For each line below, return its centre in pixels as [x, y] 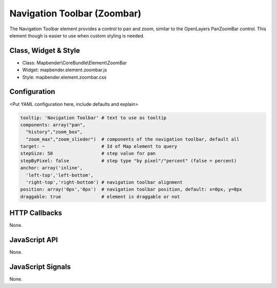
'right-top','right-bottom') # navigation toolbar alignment [104, 183]
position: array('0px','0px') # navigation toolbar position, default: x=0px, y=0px [131, 189]
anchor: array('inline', [52, 168]
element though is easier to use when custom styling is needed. [77, 35]
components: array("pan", [53, 125]
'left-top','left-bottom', [60, 175]
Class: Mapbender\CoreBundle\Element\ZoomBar [75, 63]
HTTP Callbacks [36, 213]
